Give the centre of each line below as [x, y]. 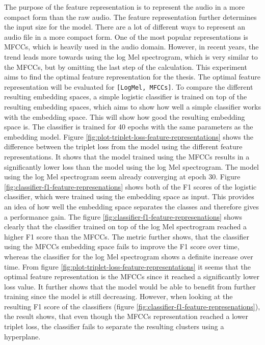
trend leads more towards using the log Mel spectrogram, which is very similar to [131, 56]
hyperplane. [22, 336]
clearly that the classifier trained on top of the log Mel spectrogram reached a [126, 227]
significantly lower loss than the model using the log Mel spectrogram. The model [131, 166]
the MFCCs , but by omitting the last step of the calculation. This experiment [126, 67]
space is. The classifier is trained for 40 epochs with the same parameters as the [129, 127]
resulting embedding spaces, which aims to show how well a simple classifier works [132, 107]
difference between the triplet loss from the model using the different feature [123, 147]
